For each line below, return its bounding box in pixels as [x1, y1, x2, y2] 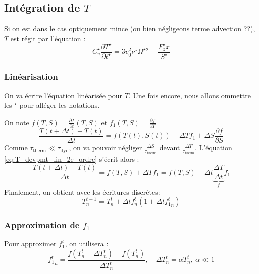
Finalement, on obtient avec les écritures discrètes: [4, 186, 160, 197]
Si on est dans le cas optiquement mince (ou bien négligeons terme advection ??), [4, 23, 255, 34]
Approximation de [4, 218, 80, 231]
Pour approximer [4, 238, 57, 249]
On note [4, 117, 29, 127]
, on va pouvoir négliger [69, 142, 142, 153]
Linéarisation [4, 70, 58, 83]
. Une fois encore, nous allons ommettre [128, 90, 251, 100]
